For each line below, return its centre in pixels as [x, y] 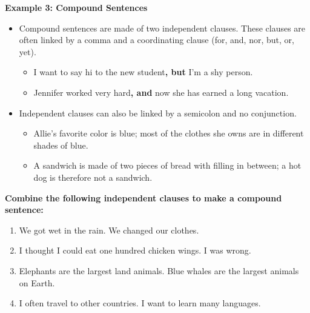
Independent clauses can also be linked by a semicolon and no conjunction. [158, 113]
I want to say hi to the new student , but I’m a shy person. [143, 72]
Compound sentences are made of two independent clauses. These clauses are [162, 28]
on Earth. [37, 282]
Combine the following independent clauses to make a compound [143, 197]
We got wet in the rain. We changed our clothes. [109, 230]
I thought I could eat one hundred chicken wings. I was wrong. [135, 250]
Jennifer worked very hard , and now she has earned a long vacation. [161, 92]
